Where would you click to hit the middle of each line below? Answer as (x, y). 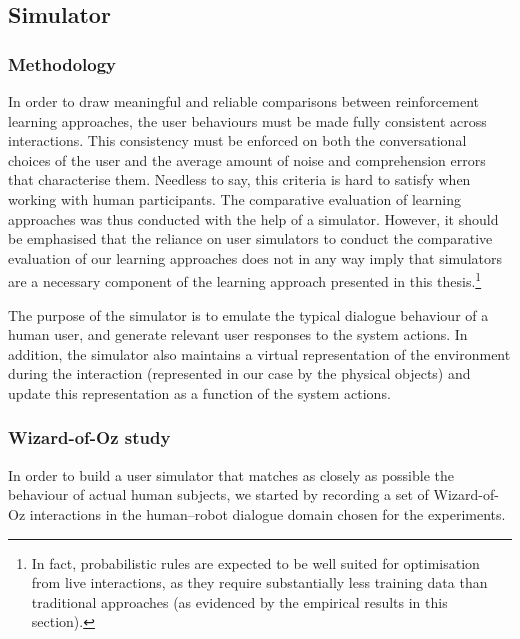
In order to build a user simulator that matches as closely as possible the (231, 474)
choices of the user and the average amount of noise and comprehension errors (247, 159)
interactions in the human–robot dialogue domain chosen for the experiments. (267, 513)
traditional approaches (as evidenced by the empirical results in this (239, 601)
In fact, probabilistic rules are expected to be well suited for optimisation (255, 562)
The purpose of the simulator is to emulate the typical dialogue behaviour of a (248, 314)
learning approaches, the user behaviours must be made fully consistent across (247, 120)
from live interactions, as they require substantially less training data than (259, 582)
